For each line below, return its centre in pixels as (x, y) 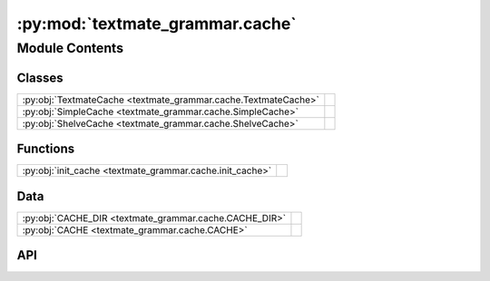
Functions (46, 149)
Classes (40, 78)
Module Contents (70, 48)
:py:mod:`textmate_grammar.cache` (157, 24)
